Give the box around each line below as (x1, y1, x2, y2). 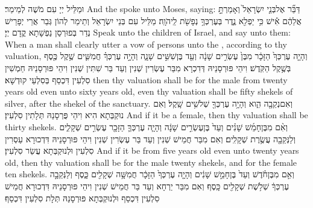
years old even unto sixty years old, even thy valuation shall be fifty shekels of (5, 85, 293, 98)
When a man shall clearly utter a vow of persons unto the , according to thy (5, 37, 287, 50)
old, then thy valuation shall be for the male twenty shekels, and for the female (5, 156, 297, 168)
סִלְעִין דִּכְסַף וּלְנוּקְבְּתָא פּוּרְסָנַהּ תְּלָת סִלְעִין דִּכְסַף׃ (5, 191, 160, 204)
